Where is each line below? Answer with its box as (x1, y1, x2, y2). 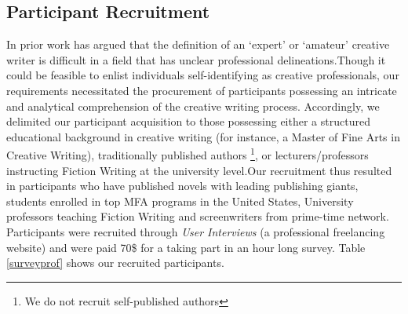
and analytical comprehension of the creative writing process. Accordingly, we (6, 97, 380, 114)
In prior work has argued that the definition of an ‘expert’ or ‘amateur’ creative (6, 36, 390, 53)
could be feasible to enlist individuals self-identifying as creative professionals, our (6, 67, 399, 83)
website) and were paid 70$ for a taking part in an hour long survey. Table (6, 239, 366, 255)
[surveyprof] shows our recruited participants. (6, 254, 224, 271)
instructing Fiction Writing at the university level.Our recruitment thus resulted (6, 162, 392, 178)
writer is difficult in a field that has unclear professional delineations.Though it (6, 51, 386, 68)
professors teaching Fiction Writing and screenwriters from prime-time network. (6, 208, 389, 225)
